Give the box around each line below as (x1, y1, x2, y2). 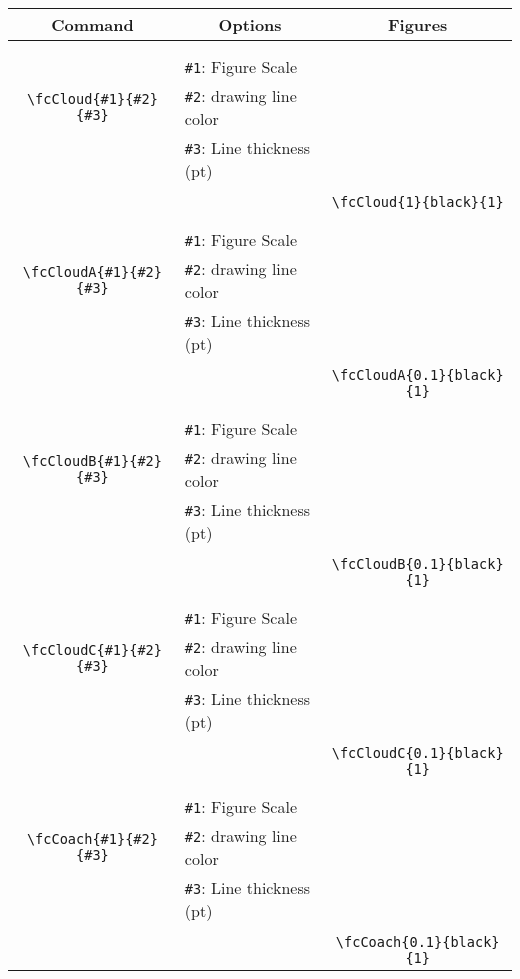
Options (218, 13, 282, 36)
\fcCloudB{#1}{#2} (22, 453, 162, 469)
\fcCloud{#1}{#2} (26, 91, 158, 107)
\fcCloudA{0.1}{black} (331, 367, 504, 383)
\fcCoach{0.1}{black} (335, 934, 500, 950)
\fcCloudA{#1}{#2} (22, 264, 162, 280)
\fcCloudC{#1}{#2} (22, 642, 162, 658)
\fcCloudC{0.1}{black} (331, 745, 504, 761)
